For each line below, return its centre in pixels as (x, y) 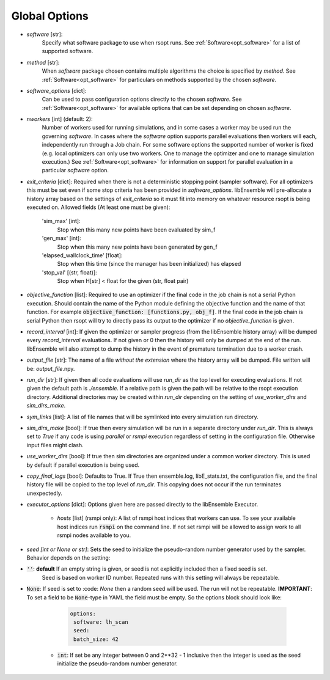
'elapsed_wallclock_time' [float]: (82, 255)
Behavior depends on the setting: (68, 558)
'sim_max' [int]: (61, 221)
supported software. (68, 51)
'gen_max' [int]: (62, 238)
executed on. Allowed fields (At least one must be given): (98, 207)
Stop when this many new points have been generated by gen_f (137, 247)
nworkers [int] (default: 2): (60, 119)
